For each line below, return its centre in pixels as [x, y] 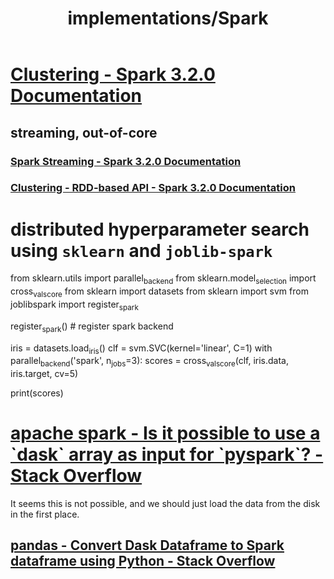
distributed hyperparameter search [160, 229]
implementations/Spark [168, 18]
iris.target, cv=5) [44, 374]
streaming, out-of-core [84, 132]
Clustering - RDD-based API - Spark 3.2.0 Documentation [153, 188]
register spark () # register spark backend [92, 327]
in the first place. [45, 514]
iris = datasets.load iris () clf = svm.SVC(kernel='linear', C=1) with [141, 349]
